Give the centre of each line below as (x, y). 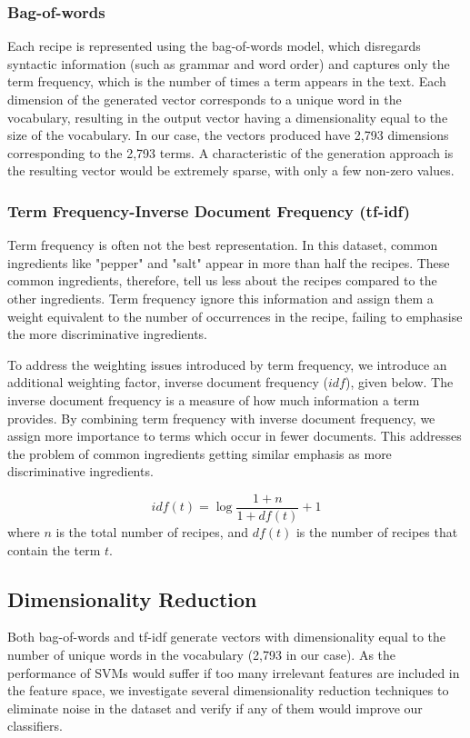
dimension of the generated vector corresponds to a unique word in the (205, 99)
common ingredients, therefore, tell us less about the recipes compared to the (222, 280)
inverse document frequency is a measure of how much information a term (214, 399)
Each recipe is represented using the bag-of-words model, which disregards (214, 46)
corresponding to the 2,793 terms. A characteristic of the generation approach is (230, 152)
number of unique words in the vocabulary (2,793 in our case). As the (202, 654)
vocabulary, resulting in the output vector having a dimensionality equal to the (228, 117)
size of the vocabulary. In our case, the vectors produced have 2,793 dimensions (228, 135)
